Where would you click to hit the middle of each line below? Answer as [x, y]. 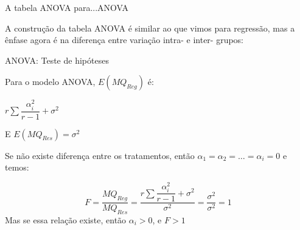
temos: [17, 167]
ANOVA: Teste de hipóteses [57, 60]
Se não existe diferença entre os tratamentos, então [100, 155]
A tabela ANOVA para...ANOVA [67, 7]
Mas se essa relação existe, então [66, 219]
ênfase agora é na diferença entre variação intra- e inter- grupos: [124, 40]
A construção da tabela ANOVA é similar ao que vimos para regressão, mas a [150, 28]
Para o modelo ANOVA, [50, 82]
